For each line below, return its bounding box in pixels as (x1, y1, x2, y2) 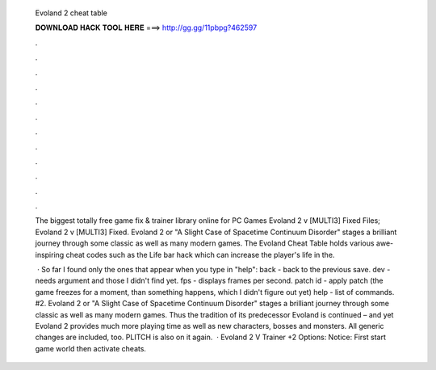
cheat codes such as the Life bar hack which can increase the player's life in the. (65, 250, 335, 259)
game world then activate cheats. (35, 343, 147, 353)
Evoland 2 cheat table (35, 8, 108, 18)
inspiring (35, 250, 65, 259)
